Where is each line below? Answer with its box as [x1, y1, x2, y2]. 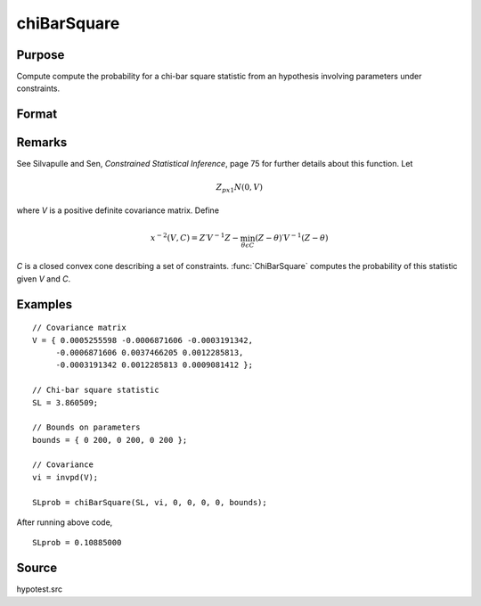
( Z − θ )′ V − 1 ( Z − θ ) [255, 232, 329, 243]
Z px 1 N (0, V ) [216, 182, 263, 194]
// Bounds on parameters [32, 422, 141, 432]
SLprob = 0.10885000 [32, 537, 122, 548]
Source [16, 561, 58, 576]
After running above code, [16, 517, 113, 528]
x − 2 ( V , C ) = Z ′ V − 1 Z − [150, 232, 240, 243]
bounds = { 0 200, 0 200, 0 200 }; [32, 435, 188, 445]
